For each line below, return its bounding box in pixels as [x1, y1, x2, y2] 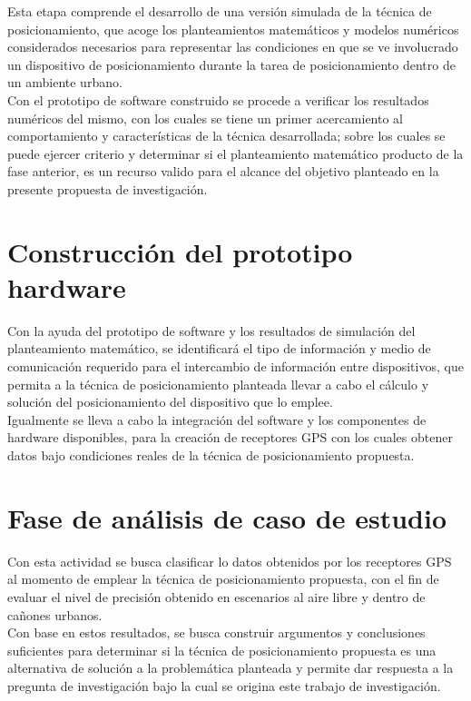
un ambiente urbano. [7, 73, 123, 92]
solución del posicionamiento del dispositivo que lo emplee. [7, 392, 333, 411]
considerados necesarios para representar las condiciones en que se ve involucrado [7, 37, 458, 56]
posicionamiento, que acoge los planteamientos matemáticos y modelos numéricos [7, 19, 459, 38]
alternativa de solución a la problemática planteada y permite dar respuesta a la [7, 658, 454, 677]
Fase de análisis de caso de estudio [7, 499, 446, 536]
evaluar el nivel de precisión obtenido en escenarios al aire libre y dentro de [7, 587, 426, 606]
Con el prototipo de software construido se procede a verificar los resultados [7, 90, 429, 109]
